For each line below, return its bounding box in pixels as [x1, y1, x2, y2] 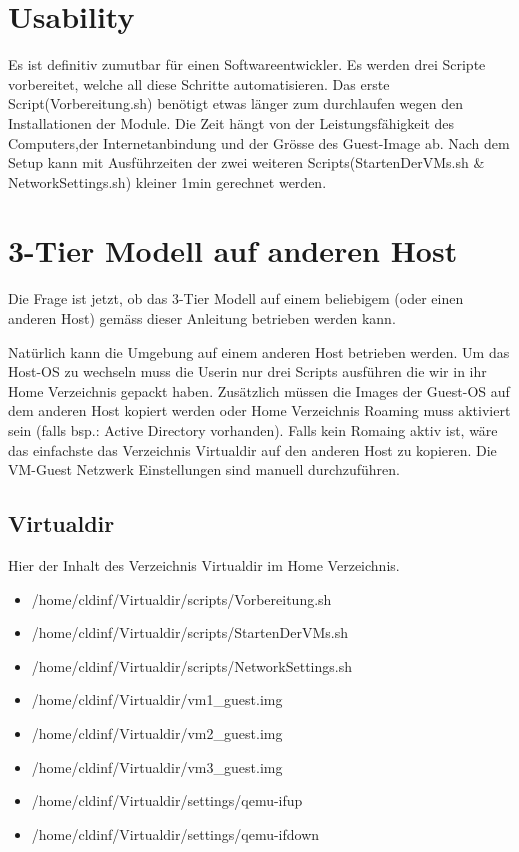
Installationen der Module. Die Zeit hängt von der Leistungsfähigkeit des [8, 112, 455, 133]
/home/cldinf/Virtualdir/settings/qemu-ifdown [31, 823, 320, 844]
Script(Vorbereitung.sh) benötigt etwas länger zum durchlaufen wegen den [8, 93, 463, 114]
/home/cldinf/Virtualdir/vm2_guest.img [31, 722, 283, 743]
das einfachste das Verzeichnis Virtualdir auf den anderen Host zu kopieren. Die [8, 439, 497, 460]
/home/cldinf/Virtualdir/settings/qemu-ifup [31, 790, 303, 811]
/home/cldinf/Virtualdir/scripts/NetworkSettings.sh [31, 655, 352, 676]
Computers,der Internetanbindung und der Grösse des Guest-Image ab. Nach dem [8, 132, 510, 153]
